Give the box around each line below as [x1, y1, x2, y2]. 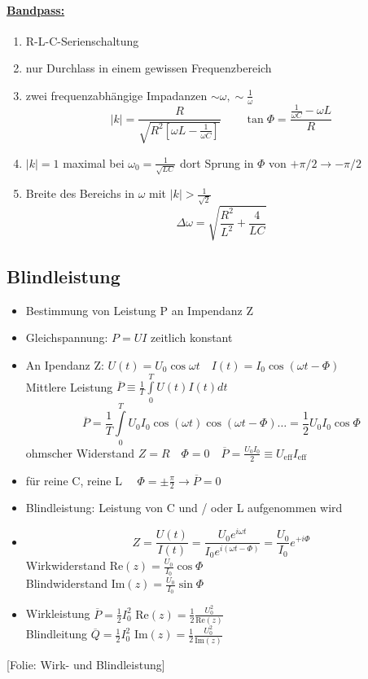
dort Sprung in [180, 154, 254, 171]
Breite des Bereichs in [25, 185, 134, 202]
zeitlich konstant [151, 329, 233, 346]
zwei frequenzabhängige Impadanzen [25, 86, 208, 103]
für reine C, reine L [25, 471, 122, 488]
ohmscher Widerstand [25, 444, 135, 461]
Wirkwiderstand [25, 557, 106, 574]
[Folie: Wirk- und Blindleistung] [7, 655, 165, 672]
